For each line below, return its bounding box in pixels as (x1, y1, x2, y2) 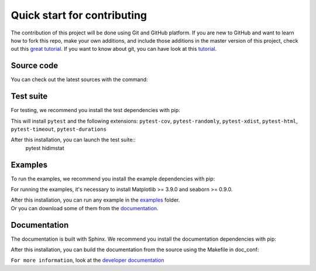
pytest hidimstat (25, 144, 64, 151)
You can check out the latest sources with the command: (11, 76, 149, 83)
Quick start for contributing (11, 9, 147, 22)
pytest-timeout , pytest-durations (11, 126, 107, 133)
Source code (11, 61, 59, 71)
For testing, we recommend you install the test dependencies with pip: (11, 107, 181, 114)
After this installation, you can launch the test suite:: (11, 136, 136, 143)
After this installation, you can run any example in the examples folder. (11, 196, 180, 204)
